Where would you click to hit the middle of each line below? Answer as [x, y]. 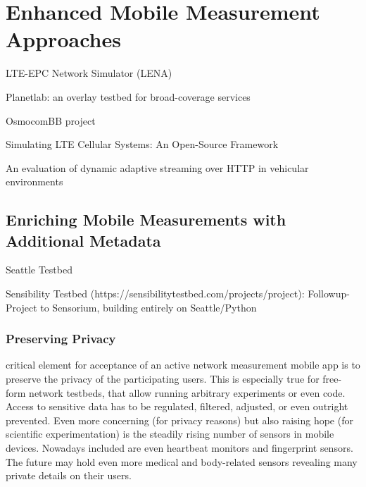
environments [34, 181]
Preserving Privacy [61, 339]
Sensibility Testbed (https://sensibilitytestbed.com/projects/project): [155, 294]
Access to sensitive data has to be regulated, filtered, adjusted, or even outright [177, 406]
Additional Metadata [83, 240]
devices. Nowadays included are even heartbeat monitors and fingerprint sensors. [179, 448]
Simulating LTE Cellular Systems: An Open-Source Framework [142, 144]
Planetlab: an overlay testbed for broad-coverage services [128, 96]
